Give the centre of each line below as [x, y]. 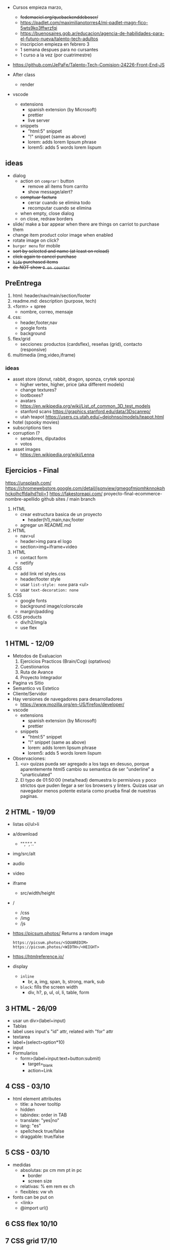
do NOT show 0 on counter [41, 267]
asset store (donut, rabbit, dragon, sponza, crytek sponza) [74, 379]
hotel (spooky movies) [36, 422]
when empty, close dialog [47, 213]
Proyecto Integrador [41, 677]
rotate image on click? [36, 240]
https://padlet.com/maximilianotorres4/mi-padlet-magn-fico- [84, 23]
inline [27, 977]
